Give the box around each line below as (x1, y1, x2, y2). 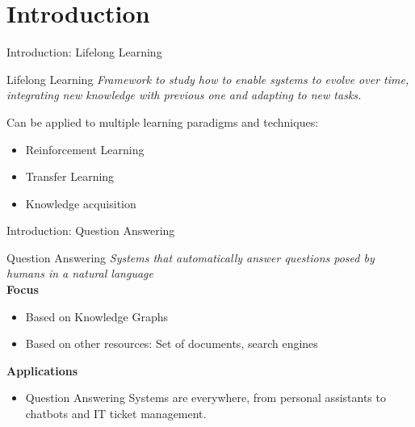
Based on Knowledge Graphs (25, 308, 169, 324)
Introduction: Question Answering (6, 222, 175, 239)
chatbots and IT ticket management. (25, 405, 207, 422)
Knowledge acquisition (25, 195, 136, 211)
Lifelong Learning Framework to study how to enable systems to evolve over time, (6, 70, 409, 87)
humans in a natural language (6, 265, 153, 282)
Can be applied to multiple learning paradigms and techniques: (6, 113, 319, 130)
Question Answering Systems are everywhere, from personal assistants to (25, 389, 386, 406)
